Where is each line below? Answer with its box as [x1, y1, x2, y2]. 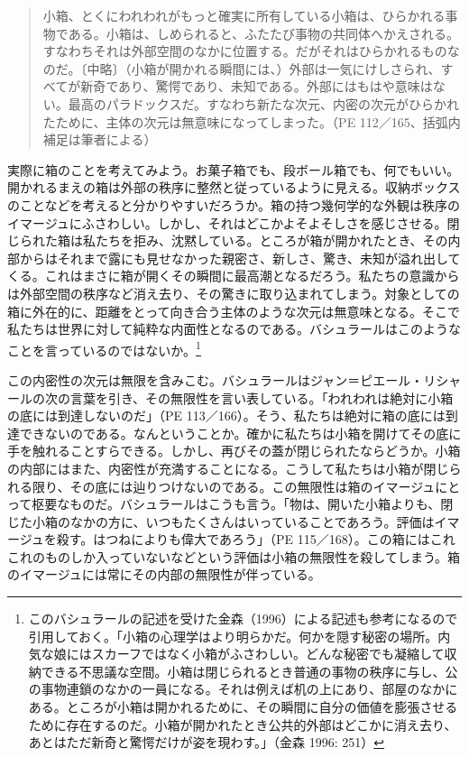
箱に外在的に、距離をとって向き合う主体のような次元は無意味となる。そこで [7, 301, 461, 320]
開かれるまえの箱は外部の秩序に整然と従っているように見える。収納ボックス [7, 178, 461, 197]
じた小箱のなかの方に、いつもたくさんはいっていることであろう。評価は [7, 512, 435, 531]
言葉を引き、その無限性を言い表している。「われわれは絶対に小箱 [69, 388, 454, 407]
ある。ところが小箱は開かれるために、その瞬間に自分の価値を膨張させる [28, 697, 458, 716]
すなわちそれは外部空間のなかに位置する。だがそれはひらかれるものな [42, 42, 460, 60]
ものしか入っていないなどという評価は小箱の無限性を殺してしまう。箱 [44, 547, 461, 566]
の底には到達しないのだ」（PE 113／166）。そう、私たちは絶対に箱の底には [7, 406, 446, 425]
